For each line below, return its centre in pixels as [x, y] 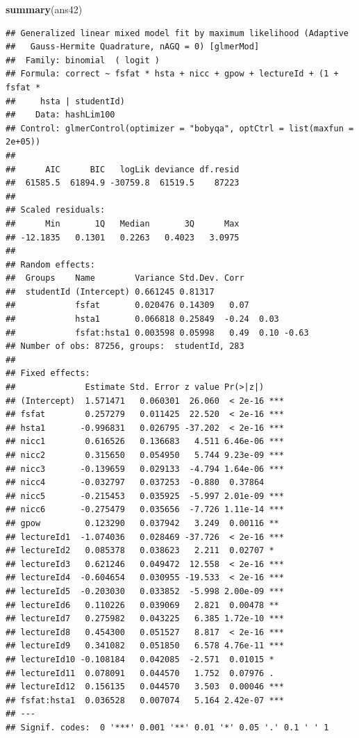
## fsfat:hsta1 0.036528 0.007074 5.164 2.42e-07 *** [145, 700]
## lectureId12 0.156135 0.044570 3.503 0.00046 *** [145, 687]
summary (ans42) [44, 9]
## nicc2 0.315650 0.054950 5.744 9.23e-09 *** [145, 455]
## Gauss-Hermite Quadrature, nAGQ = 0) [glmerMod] [133, 47]
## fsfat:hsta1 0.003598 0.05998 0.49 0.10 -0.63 [157, 333]
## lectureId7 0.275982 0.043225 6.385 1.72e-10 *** [145, 619]
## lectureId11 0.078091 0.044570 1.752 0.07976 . [140, 673]
